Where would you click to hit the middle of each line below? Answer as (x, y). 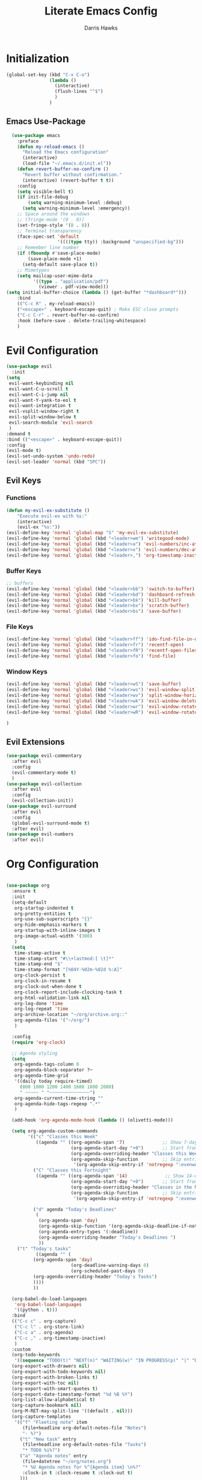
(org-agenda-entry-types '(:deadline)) (88, 1232)
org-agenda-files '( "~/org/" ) (52, 1020)
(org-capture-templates (41, 1417)
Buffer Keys (24, 570)
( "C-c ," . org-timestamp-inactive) (60, 1338)
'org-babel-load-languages (48, 1304)
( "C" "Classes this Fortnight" (72, 1170)
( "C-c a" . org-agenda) (44, 1332)
